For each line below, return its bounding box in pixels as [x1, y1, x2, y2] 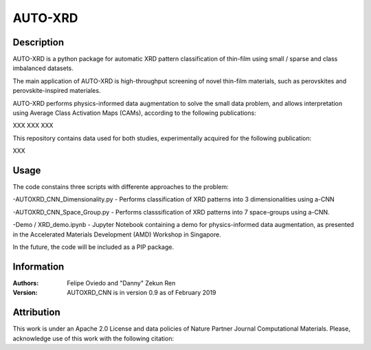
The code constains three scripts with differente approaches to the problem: [12, 183, 229, 191]
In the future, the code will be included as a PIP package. [12, 243, 175, 251]
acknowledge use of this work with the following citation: [12, 334, 175, 342]
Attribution [12, 307, 61, 318]
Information [12, 261, 65, 272]
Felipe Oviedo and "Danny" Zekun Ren [67, 278, 176, 287]
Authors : [12, 278, 39, 287]
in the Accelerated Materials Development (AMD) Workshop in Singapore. [12, 230, 221, 239]
